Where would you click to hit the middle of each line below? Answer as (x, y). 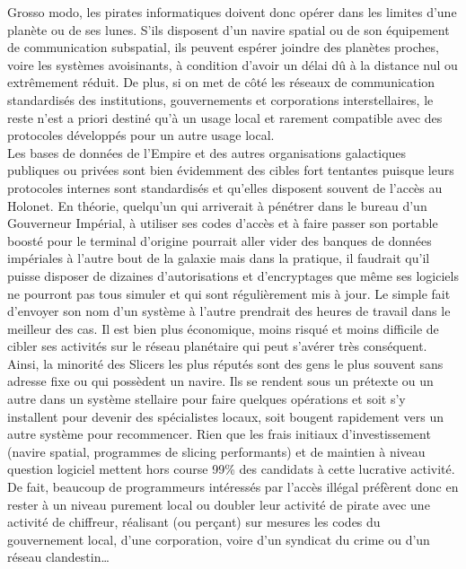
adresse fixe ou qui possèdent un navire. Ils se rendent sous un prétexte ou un (220, 381)
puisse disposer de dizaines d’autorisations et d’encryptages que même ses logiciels (233, 275)
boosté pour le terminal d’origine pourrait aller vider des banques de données (220, 240)
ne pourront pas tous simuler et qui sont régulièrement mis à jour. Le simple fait (229, 293)
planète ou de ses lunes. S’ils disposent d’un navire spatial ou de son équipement (229, 29)
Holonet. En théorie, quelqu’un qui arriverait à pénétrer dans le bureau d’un (217, 205)
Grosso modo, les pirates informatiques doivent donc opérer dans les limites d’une (232, 12)
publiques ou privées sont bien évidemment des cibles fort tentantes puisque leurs (231, 170)
